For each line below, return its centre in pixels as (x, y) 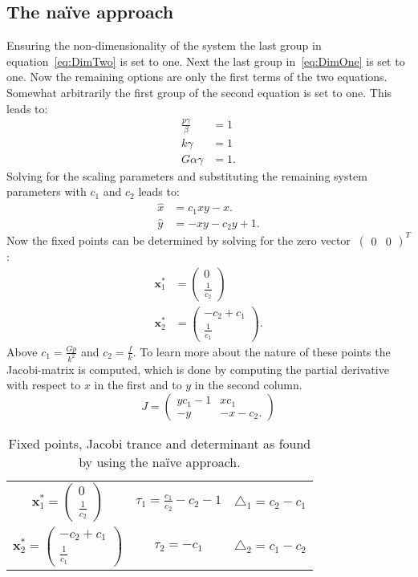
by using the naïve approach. (160, 462)
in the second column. (248, 385)
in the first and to (138, 385)
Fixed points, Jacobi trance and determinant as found (160, 444)
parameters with (47, 191)
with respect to (44, 385)
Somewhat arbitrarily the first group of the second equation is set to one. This (199, 92)
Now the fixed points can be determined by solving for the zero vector (179, 240)
